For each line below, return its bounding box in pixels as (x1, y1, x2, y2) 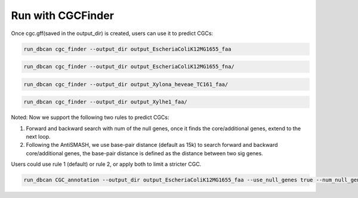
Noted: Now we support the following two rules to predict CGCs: (11, 114, 169, 121)
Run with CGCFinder (11, 9, 115, 22)
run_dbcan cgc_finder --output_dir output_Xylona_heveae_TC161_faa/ (23, 81, 229, 87)
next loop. (26, 133, 51, 140)
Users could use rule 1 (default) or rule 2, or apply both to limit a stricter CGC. (11, 161, 202, 168)
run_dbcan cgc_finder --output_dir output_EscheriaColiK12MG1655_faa (23, 45, 232, 52)
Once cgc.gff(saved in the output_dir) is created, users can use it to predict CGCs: (11, 30, 214, 37)
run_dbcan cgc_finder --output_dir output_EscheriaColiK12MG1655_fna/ (23, 63, 235, 70)
